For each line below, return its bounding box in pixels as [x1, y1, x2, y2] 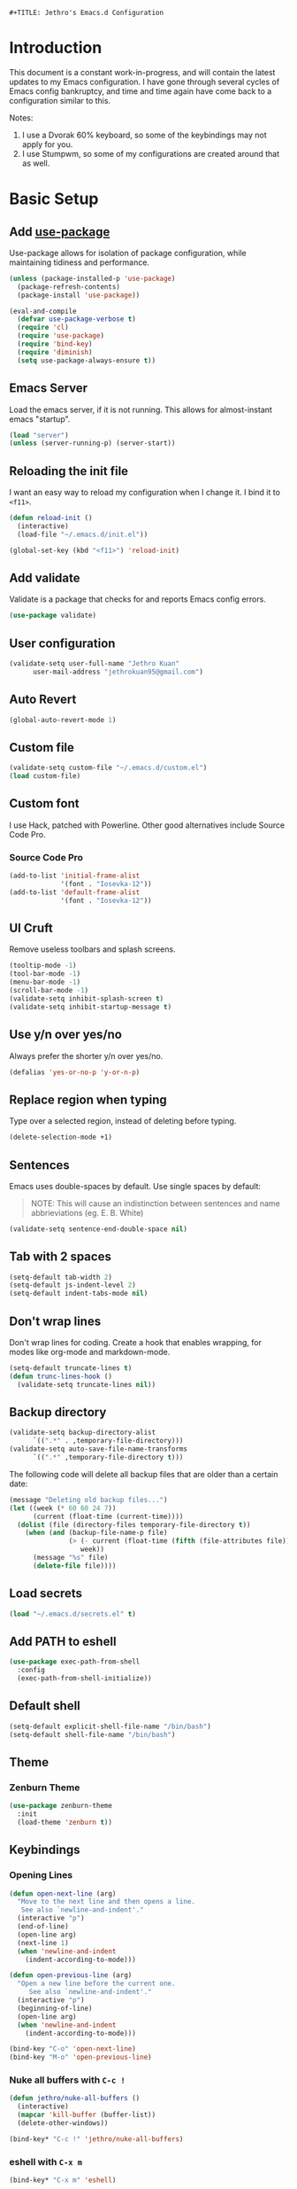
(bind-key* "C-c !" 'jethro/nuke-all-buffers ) [9, 2134, 184, 2144]
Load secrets [9, 1586, 82, 1601]
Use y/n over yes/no [9, 1027, 122, 1042]
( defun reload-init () [9, 514, 93, 523]
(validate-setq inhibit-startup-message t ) [9, 1002, 172, 1011]
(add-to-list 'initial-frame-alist [9, 871, 141, 881]
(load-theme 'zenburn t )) [17, 1818, 113, 1827]
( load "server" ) [9, 431, 69, 440]
